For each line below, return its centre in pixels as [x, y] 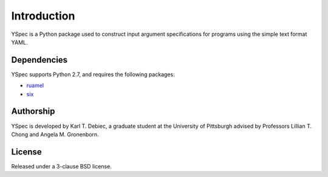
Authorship [33, 112]
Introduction [43, 16]
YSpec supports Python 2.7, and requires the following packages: [93, 74]
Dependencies [39, 60]
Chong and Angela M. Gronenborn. [55, 134]
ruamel [35, 86]
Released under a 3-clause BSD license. [61, 166]
